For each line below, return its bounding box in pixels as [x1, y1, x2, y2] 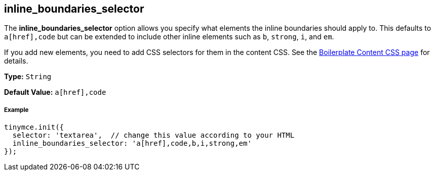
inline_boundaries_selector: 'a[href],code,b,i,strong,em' [12, 139, 252, 148]
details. [4, 56, 28, 66]
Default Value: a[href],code [4, 88, 106, 97]
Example [4, 106, 29, 113]
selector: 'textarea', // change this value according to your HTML [12, 131, 295, 140]
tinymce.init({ [4, 123, 64, 132]
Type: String [4, 72, 52, 81]
